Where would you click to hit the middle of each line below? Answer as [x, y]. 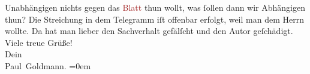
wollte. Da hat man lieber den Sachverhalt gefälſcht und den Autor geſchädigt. [149, 31]
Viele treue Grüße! [39, 42]
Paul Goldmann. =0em [48, 65]
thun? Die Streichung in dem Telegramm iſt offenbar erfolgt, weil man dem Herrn [154, 19]
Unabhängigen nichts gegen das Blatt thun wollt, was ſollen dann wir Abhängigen [155, 7]
